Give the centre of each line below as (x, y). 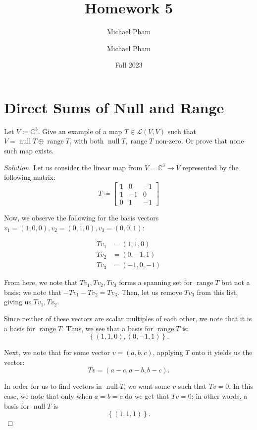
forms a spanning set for (156, 282)
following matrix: (30, 177)
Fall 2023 (129, 65)
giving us (18, 302)
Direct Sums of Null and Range (114, 107)
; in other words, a (219, 395)
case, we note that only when (48, 395)
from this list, (217, 292)
